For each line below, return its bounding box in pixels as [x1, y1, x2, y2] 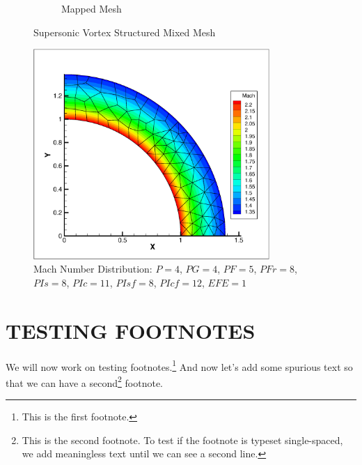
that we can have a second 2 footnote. [6, 373, 164, 390]
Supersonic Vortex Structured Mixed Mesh [33, 24, 216, 39]
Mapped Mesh [61, 1, 122, 15]
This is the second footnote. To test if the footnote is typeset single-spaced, [22, 432, 343, 447]
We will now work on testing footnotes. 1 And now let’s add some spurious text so [6, 357, 353, 374]
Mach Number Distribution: [33, 261, 152, 276]
